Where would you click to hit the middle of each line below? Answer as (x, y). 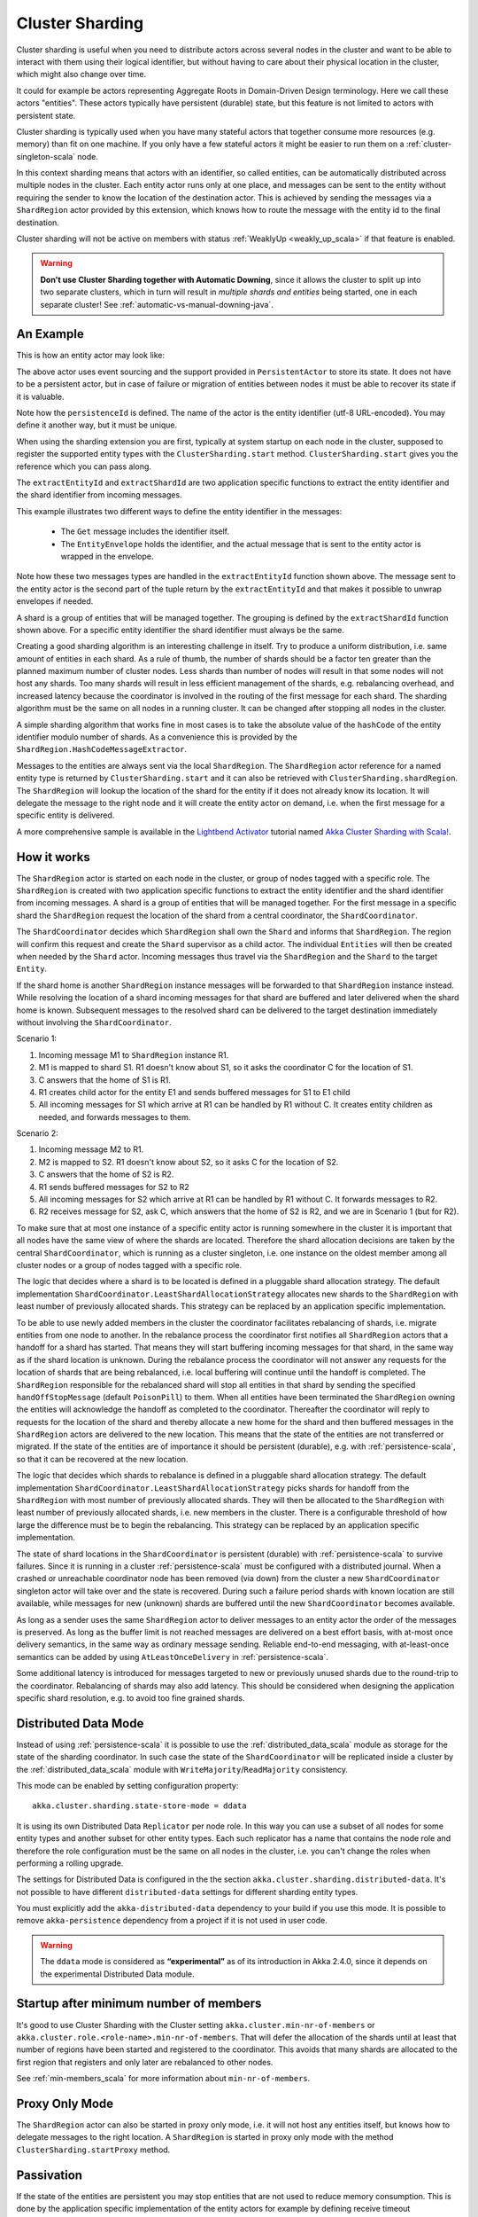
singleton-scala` (46, 156)
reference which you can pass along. (84, 466)
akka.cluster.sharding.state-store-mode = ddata (139, 1806)
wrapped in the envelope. (107, 556)
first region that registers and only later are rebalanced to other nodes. (145, 2062)
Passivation (50, 2175)
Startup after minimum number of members (139, 2004)
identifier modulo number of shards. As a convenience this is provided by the (157, 737)
